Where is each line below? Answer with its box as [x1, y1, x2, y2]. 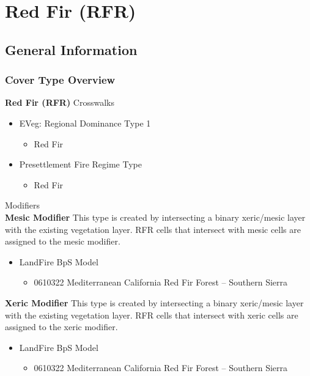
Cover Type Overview [5, 72, 116, 87]
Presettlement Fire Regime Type [19, 158, 142, 171]
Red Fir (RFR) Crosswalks [5, 96, 114, 109]
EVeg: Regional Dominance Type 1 [19, 116, 151, 129]
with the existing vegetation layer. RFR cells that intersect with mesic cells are [5, 223, 301, 235]
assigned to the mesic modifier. [5, 235, 120, 248]
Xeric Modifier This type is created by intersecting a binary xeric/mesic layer [5, 296, 304, 309]
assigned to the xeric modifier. [5, 320, 118, 333]
